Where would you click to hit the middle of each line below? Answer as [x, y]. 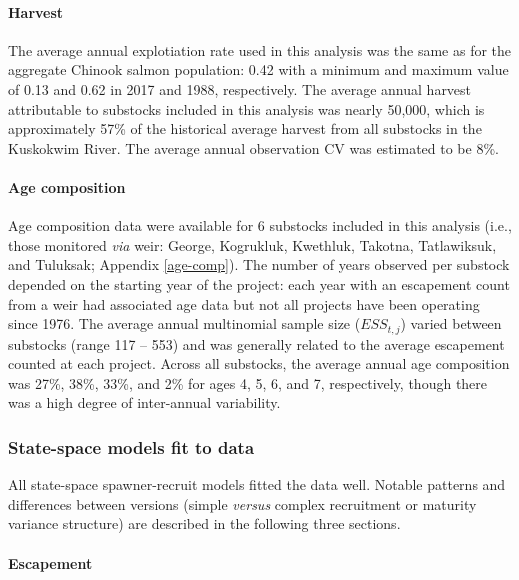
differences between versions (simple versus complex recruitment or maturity [242, 503]
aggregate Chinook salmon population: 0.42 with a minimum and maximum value [258, 69]
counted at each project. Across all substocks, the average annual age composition [259, 363]
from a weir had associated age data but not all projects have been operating [244, 303]
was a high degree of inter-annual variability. [144, 402]
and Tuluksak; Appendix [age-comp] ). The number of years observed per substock [259, 264]
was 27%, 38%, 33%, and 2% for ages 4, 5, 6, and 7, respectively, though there [248, 382]
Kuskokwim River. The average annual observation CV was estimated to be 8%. [253, 147]
